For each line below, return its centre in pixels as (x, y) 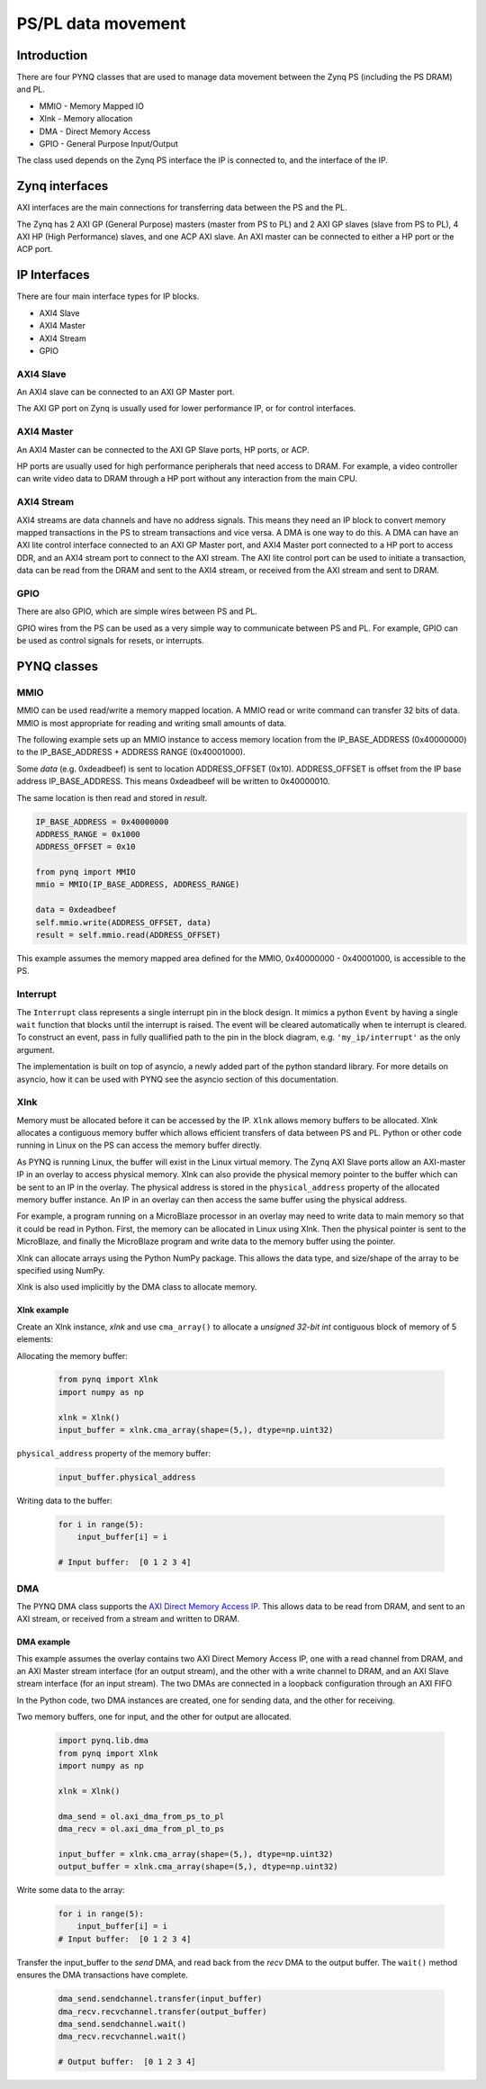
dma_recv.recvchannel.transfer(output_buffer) (162, 2011)
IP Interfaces (53, 275)
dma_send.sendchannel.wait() (122, 2024)
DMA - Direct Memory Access (95, 131)
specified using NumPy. (61, 1270)
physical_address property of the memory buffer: (114, 1454)
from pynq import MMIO (85, 872)
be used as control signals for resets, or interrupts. (110, 641)
